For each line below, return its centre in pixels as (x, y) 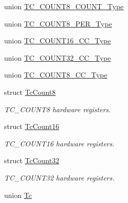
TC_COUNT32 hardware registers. (59, 177)
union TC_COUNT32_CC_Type (58, 57)
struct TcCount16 (32, 126)
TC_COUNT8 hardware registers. (58, 109)
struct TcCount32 (32, 160)
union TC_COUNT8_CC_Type (56, 75)
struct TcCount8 (30, 92)
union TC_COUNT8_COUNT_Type (64, 6)
